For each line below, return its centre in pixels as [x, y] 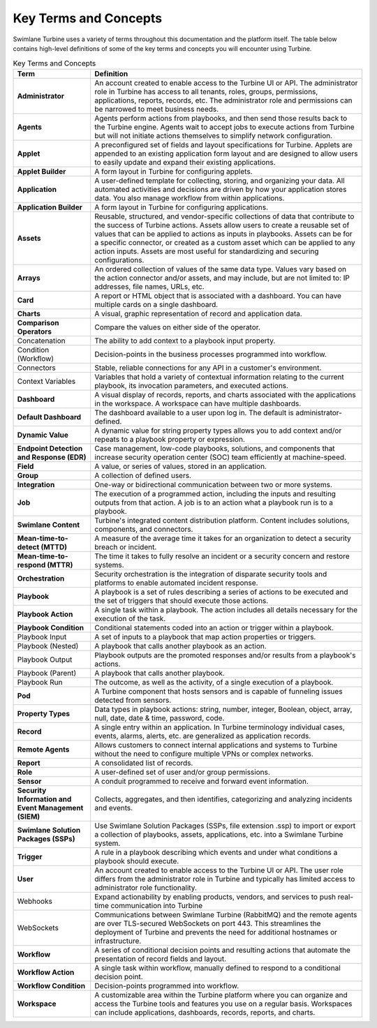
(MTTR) [60, 565]
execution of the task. [130, 618]
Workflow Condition [51, 985]
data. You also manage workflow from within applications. [190, 198]
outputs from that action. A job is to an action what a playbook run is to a [214, 502]
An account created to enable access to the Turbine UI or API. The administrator [226, 82]
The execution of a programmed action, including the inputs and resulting [215, 493]
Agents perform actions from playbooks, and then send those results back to [221, 118]
